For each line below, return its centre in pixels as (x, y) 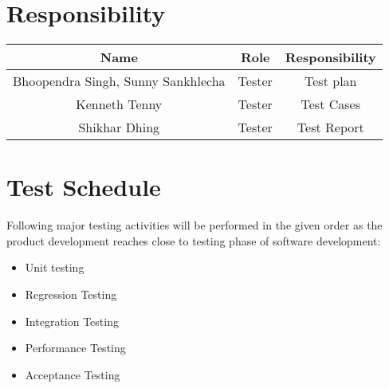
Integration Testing (72, 321)
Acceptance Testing (73, 374)
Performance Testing (75, 348)
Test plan (331, 81)
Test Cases (330, 104)
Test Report (330, 127)
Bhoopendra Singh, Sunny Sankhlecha (119, 81)
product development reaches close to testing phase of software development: (194, 240)
